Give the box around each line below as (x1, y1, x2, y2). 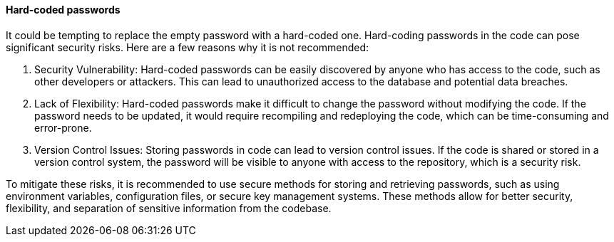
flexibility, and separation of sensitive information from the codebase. (6, 201, 332, 214)
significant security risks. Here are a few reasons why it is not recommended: (6, 41, 369, 53)
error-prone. (34, 121, 92, 134)
